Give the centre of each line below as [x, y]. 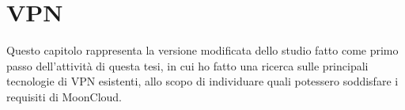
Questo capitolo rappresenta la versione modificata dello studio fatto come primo [202, 50]
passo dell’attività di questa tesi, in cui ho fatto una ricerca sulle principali [187, 65]
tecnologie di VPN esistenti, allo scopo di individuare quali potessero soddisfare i [202, 81]
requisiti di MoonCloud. [64, 96]
